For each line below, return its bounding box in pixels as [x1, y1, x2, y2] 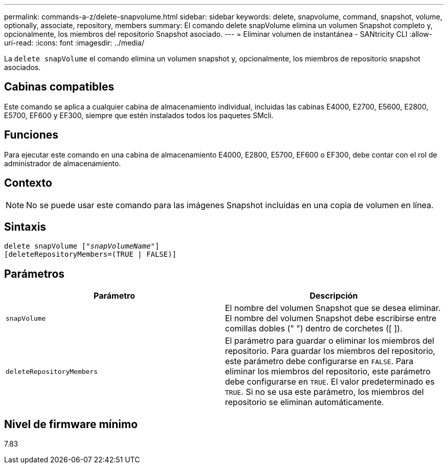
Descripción [309, 291, 358, 301]
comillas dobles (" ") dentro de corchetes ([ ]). [225, 323, 402, 334]
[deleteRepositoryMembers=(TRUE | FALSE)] [4, 250, 177, 259]
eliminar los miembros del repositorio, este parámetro [225, 366, 431, 377]
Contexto [4, 176, 52, 190]
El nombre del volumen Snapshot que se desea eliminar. [225, 303, 441, 314]
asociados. [4, 63, 41, 72]
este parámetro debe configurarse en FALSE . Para [225, 356, 414, 367]
